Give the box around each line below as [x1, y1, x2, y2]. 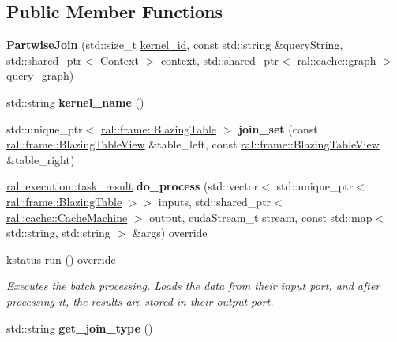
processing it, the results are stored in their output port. [6, 292, 274, 309]
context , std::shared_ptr [160, 51, 279, 68]
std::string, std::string [6, 224, 110, 241]
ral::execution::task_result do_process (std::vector [6, 178, 259, 194]
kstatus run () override [6, 250, 116, 267]
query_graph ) [6, 67, 74, 84]
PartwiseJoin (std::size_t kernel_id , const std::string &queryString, [6, 36, 343, 53]
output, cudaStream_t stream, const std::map [149, 209, 373, 225]
